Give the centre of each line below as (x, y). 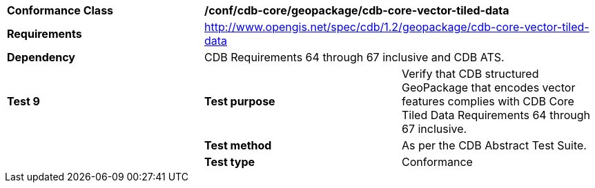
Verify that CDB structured (470, 74)
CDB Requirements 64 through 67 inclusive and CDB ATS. (354, 57)
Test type (230, 162)
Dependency (41, 57)
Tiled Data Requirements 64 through (496, 115)
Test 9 (23, 101)
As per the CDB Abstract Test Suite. (494, 145)
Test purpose (240, 101)
